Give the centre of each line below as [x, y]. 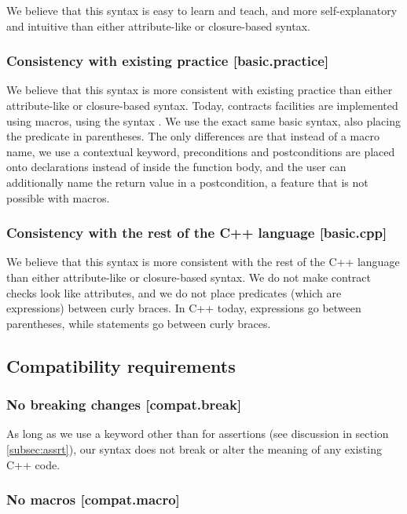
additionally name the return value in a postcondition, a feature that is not [187, 182]
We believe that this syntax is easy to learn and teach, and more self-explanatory [202, 10]
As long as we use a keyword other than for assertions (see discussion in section [198, 434]
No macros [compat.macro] [93, 499]
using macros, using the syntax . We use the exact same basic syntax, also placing [203, 120]
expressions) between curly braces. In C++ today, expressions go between [184, 308]
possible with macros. [58, 197]
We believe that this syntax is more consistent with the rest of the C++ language [203, 262]
